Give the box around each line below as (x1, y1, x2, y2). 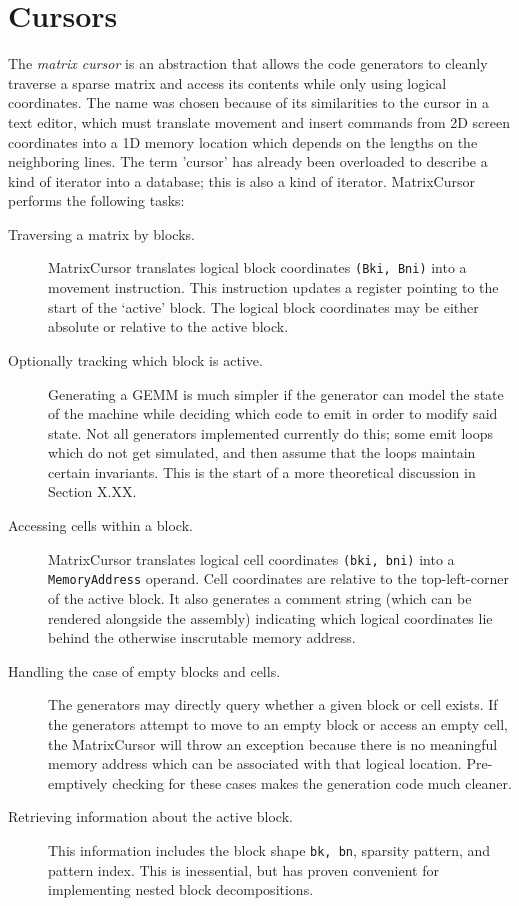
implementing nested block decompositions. (48, 879, 314, 900)
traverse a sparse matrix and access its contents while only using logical (8, 72, 447, 93)
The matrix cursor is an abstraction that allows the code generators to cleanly (8, 53, 488, 74)
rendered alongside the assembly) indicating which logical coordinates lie (48, 607, 493, 628)
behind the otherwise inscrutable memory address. (48, 627, 356, 648)
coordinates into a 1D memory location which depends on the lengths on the (8, 131, 478, 152)
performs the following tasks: (8, 190, 185, 211)
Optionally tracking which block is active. (8, 349, 263, 370)
